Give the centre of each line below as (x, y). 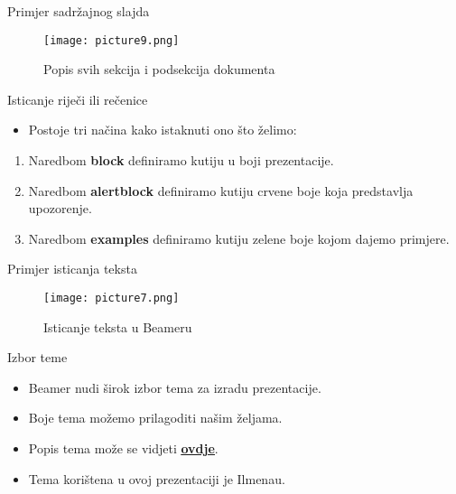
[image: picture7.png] (112, 298)
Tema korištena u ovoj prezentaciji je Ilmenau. (157, 478)
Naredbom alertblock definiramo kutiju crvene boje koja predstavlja (221, 190)
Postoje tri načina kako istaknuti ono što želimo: (163, 130)
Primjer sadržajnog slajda (79, 11)
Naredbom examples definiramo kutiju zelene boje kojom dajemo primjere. (239, 238)
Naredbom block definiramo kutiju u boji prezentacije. (181, 160)
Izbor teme (37, 357)
